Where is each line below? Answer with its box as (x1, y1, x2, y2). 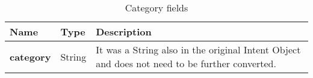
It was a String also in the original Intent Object (96, 43, 301, 56)
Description (96, 25, 152, 38)
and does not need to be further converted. (96, 56, 276, 70)
